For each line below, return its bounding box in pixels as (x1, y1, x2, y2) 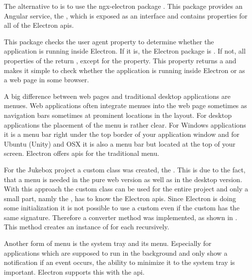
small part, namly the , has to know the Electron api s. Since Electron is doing (4, 193, 236, 203)
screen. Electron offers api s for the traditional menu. (4, 148, 159, 158)
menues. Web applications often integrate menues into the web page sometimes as (4, 100, 247, 111)
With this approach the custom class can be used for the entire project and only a (4, 184, 248, 194)
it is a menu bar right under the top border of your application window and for (4, 129, 239, 139)
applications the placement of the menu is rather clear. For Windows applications (4, 119, 246, 130)
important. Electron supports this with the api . (4, 266, 145, 277)
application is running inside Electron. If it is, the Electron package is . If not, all (4, 46, 246, 56)
